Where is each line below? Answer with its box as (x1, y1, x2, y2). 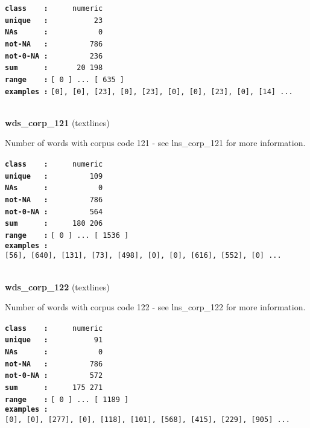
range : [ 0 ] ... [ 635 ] (5, 75, 125, 84)
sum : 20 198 (5, 63, 103, 72)
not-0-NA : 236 (5, 51, 103, 60)
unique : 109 (5, 171, 103, 180)
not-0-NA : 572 (5, 371, 103, 380)
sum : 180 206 (5, 219, 103, 228)
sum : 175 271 (5, 383, 103, 392)
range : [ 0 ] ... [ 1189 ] (5, 395, 129, 404)
